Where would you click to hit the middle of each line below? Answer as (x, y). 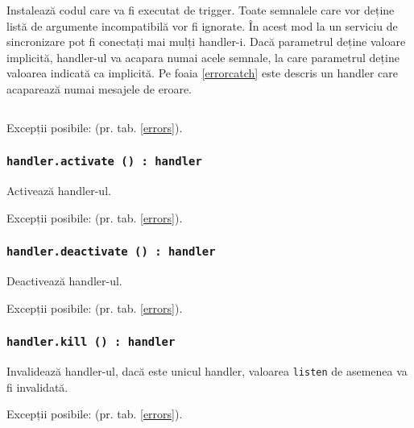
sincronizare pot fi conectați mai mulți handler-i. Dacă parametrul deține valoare (206, 42)
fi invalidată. (37, 386)
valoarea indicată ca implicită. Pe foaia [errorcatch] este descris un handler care (203, 73)
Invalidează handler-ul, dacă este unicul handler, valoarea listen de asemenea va (207, 370)
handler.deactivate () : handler (111, 252)
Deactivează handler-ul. (64, 280)
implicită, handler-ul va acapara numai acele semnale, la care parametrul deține (203, 57)
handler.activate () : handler (104, 162)
